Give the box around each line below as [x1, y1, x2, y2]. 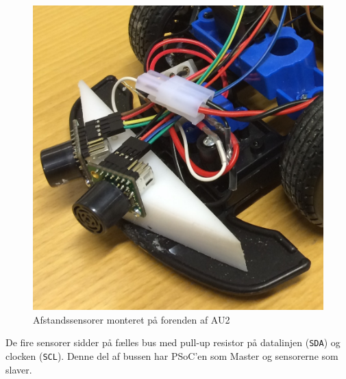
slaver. [5, 362, 32, 376]
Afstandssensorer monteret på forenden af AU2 [33, 312, 230, 326]
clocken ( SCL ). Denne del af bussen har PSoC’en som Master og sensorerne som [5, 349, 338, 363]
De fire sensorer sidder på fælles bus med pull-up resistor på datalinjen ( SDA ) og [5, 335, 341, 350]
